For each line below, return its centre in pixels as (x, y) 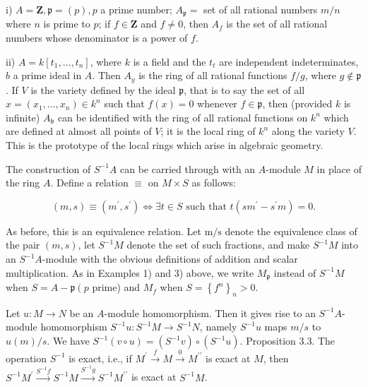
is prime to (67, 24)
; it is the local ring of (208, 131)
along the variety (308, 131)
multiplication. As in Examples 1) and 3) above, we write (130, 272)
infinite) (23, 117)
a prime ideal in (47, 75)
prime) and (116, 287)
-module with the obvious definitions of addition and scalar (170, 259)
